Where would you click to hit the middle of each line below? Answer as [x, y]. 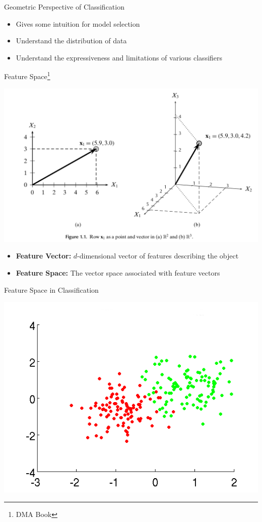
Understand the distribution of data [71, 41]
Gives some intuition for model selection [78, 23]
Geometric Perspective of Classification [64, 7]
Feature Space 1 [27, 76]
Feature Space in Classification [51, 289]
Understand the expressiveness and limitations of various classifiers [119, 57]
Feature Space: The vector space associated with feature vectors [118, 272]
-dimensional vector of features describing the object [158, 256]
